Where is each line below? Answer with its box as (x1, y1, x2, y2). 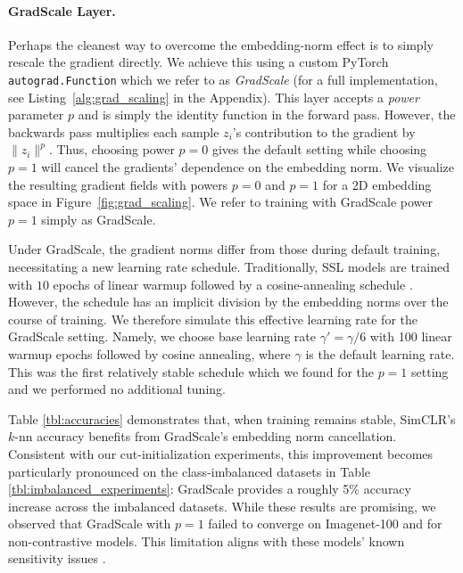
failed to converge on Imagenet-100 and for (208, 514, 442, 533)
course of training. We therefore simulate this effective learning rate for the (8, 309, 418, 328)
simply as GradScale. (41, 209, 156, 228)
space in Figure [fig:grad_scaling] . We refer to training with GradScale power (8, 192, 434, 211)
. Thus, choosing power (48, 140, 175, 159)
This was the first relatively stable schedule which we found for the (8, 362, 374, 381)
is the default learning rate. (305, 344, 455, 363)
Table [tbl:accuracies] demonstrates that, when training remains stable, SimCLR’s (8, 409, 456, 428)
